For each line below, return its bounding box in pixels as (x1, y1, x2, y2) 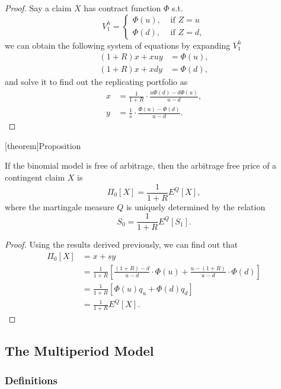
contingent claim (5, 170, 65, 183)
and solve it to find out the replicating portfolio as (5, 75, 188, 88)
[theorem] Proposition (5, 139, 81, 151)
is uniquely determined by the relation (126, 200, 266, 213)
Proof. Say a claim (5, 2, 72, 14)
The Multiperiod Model (5, 341, 154, 360)
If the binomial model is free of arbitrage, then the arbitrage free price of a (5, 159, 277, 172)
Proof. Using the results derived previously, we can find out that (5, 238, 238, 251)
